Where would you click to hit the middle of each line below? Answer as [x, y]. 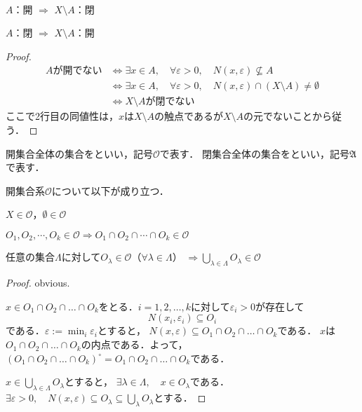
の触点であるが [189, 116]
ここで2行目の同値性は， [62, 116]
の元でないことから [288, 116]
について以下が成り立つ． [110, 190]
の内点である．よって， [134, 344]
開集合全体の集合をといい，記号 [79, 153]
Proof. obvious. [38, 283]
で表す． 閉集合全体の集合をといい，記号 [254, 153]
